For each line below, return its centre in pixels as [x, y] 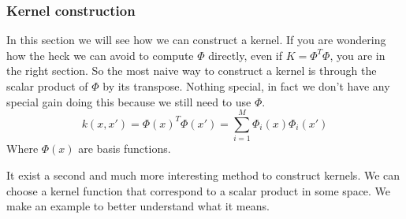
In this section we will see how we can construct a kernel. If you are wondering [196, 40]
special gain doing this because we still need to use [129, 101]
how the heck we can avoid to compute [100, 55]
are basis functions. [125, 148]
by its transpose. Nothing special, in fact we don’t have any [246, 86]
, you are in [358, 55]
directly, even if [246, 55]
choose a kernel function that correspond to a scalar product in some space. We [199, 190]
